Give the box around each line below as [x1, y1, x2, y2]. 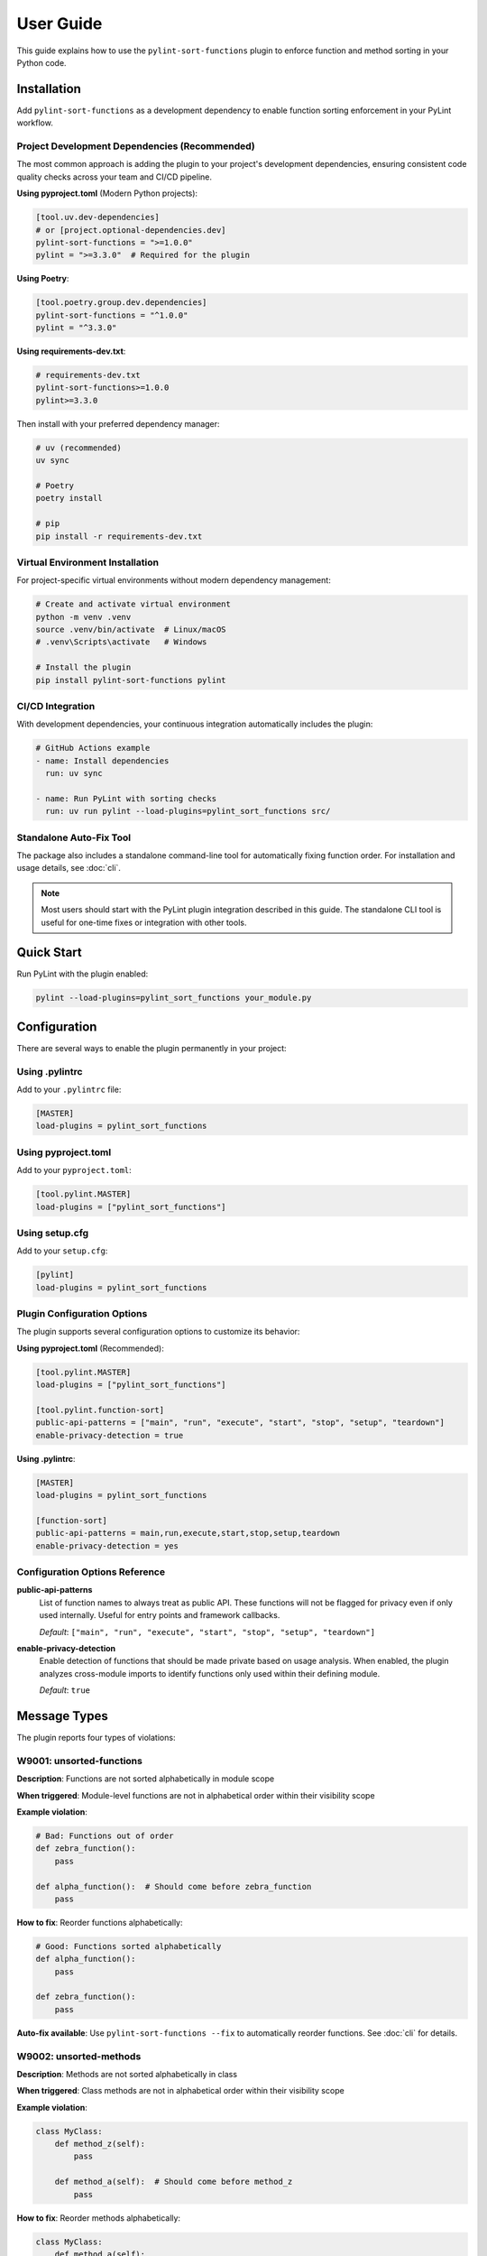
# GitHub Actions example [35, 743, 151, 754]
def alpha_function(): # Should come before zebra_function [35, 1882, 312, 1891]
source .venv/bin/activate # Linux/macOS [35, 624, 226, 635]
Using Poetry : [16, 273, 69, 284]
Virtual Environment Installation [16, 556, 160, 569]
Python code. [16, 57, 67, 68]
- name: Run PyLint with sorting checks [35, 793, 216, 803]
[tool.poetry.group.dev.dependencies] [35, 298, 207, 308]
